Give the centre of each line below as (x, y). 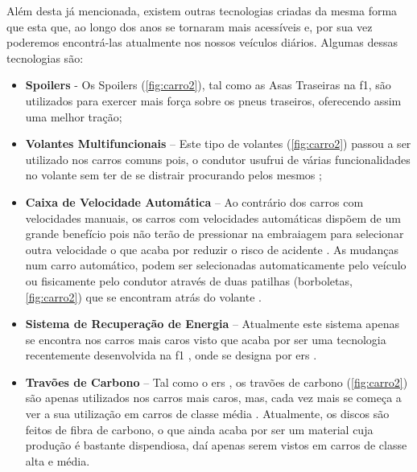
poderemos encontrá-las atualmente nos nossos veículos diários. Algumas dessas (202, 42)
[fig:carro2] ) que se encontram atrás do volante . (143, 296)
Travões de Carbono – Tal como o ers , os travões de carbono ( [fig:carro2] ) (217, 382)
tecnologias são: (45, 57)
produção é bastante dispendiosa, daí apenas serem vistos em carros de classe (216, 445)
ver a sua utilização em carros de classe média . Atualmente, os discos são (207, 414)
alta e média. (58, 460)
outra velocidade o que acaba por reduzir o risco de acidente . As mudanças (212, 249)
